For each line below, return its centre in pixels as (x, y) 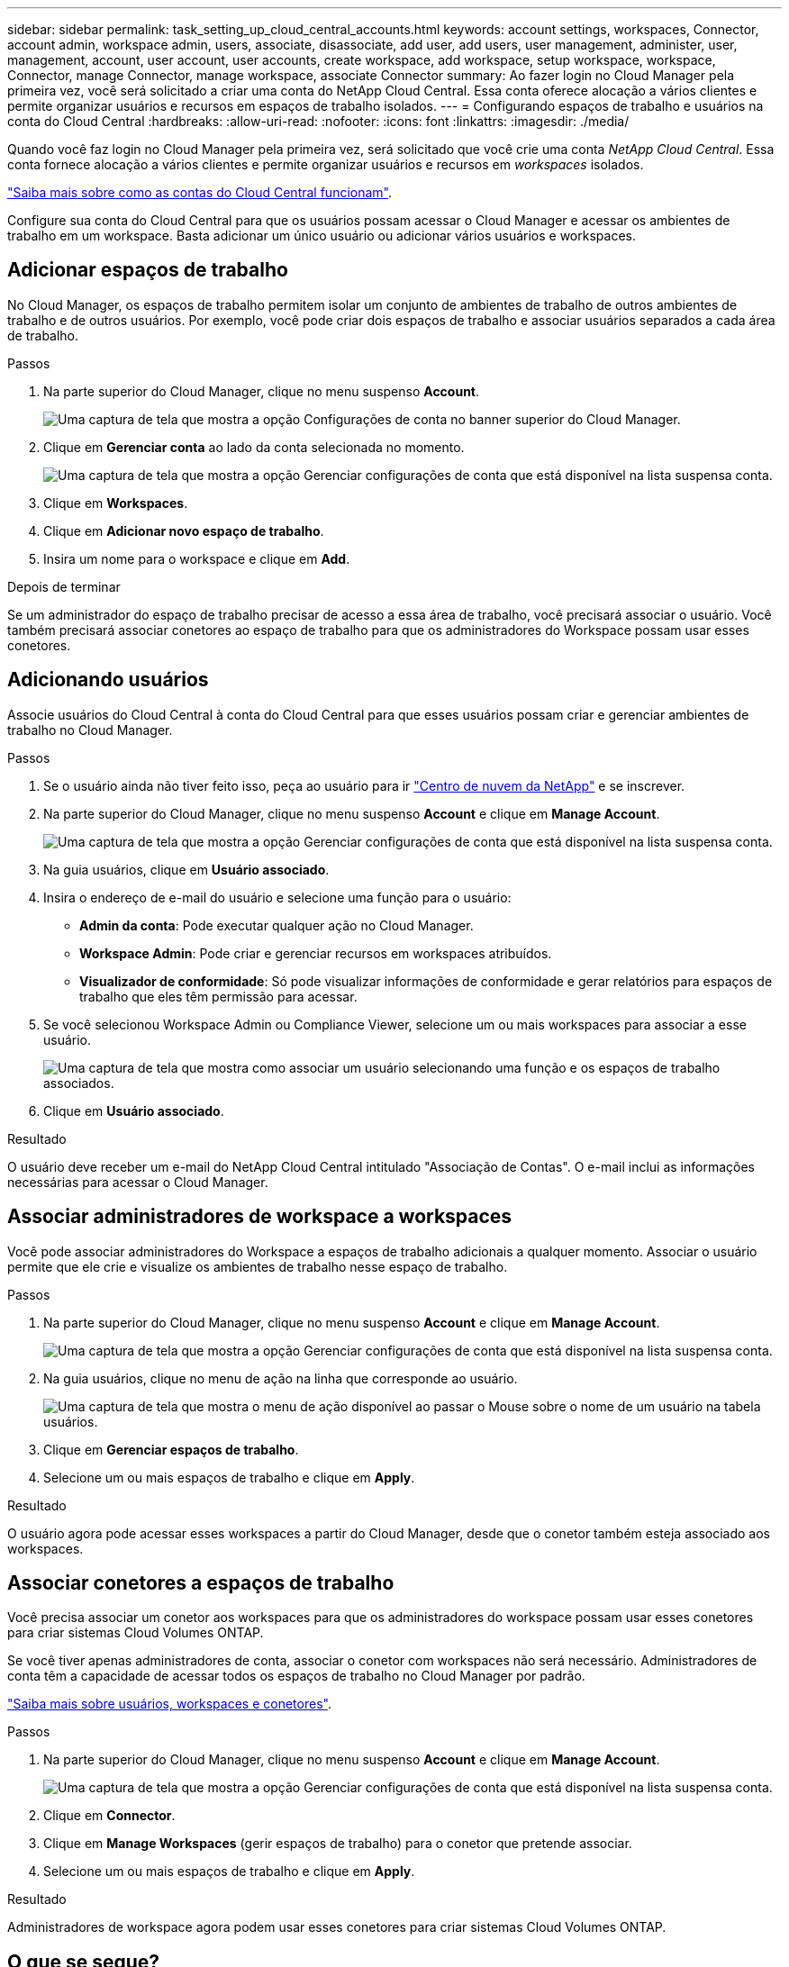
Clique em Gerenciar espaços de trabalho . (171, 1449)
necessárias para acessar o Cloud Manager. (138, 1182)
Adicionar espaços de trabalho (148, 270)
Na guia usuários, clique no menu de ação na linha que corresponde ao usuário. (281, 1378)
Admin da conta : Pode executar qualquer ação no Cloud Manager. (277, 925)
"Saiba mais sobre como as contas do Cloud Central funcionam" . (200, 192)
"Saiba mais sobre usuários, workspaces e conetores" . (169, 1704)
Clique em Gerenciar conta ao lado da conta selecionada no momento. (254, 447)
